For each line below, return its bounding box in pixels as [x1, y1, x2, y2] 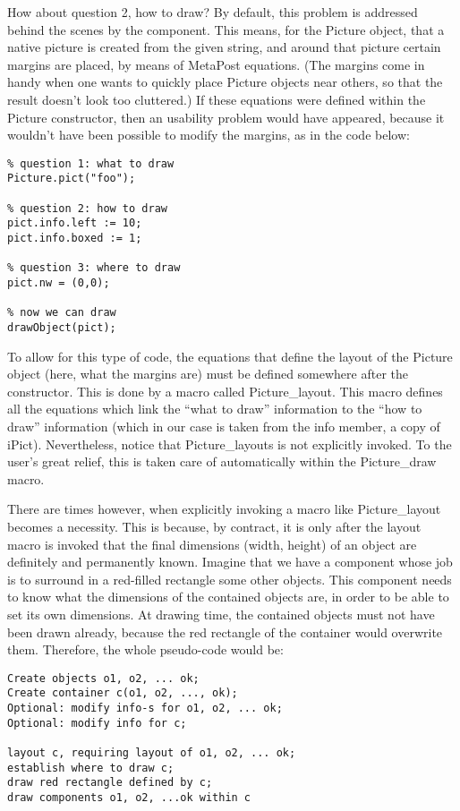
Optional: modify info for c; [7, 716, 187, 730]
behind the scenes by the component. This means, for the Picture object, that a [7, 20, 445, 38]
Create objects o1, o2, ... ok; [7, 671, 200, 685]
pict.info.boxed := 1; [7, 232, 142, 245]
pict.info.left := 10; [7, 217, 142, 230]
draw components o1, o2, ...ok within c [7, 790, 251, 804]
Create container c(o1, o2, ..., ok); [7, 687, 238, 700]
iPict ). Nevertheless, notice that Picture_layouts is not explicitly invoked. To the [7, 434, 452, 453]
